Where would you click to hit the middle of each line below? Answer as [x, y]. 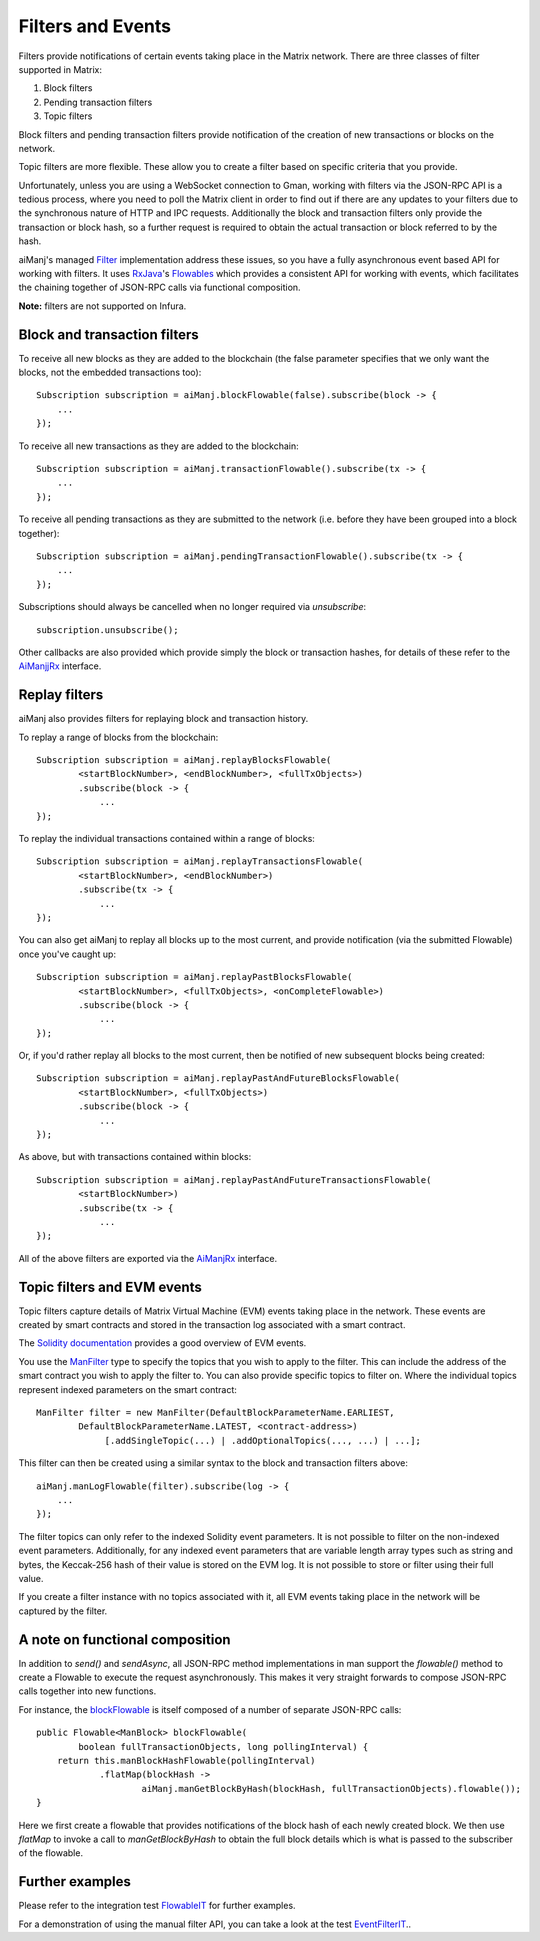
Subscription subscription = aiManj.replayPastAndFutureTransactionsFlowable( [234, 1179]
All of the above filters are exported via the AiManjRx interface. [148, 1258]
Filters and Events [95, 26]
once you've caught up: [67, 954]
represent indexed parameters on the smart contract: [127, 1389]
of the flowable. [51, 1853]
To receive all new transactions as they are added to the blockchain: [158, 446]
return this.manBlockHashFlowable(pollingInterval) [186, 1760]
